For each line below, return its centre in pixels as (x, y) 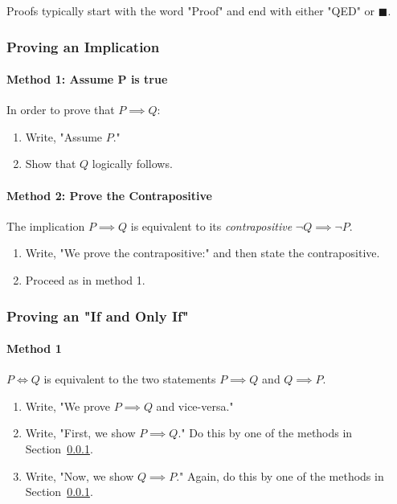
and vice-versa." (195, 406)
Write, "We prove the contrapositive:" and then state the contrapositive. (203, 253)
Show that (51, 164)
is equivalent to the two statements (130, 379)
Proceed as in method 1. (85, 280)
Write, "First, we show (80, 433)
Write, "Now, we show (80, 475)
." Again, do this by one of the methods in (280, 475)
